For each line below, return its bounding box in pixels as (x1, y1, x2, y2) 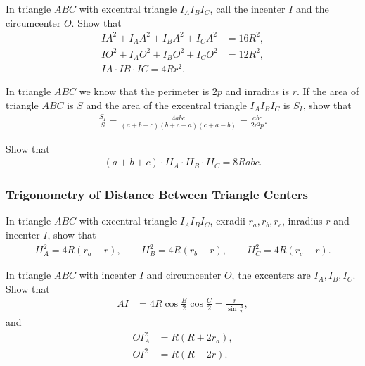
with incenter (79, 267, 136, 282)
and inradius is (225, 84, 289, 99)
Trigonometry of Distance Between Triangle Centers (6, 186, 309, 203)
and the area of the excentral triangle (86, 97, 247, 112)
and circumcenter (146, 267, 222, 282)
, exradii (210, 213, 245, 228)
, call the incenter (210, 1, 286, 15)
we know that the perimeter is (79, 84, 210, 99)
